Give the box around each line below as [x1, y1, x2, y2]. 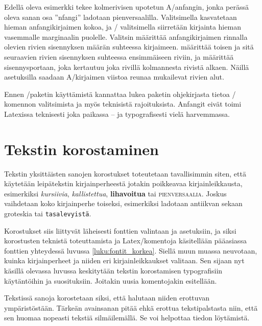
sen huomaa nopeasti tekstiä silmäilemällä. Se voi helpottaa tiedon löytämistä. [4, 312, 250, 323]
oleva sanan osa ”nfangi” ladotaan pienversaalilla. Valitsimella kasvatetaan [4, 11, 237, 22]
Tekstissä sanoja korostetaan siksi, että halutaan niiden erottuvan [4, 292, 209, 303]
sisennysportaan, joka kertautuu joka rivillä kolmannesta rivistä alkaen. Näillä [4, 61, 249, 72]
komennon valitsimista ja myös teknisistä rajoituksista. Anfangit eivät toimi [4, 98, 242, 109]
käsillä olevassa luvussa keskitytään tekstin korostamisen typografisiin [4, 265, 223, 276]
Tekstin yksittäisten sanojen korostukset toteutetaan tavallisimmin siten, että [4, 168, 246, 179]
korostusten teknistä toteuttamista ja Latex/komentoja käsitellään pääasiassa [4, 235, 247, 246]
